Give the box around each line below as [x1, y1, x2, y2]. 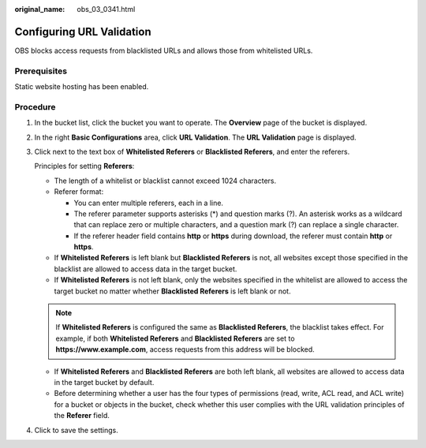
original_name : [14, 5, 65, 13]
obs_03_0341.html [77, 5, 136, 13]
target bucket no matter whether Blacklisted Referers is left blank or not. [54, 286, 291, 296]
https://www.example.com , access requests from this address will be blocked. [55, 345, 315, 354]
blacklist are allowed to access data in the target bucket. [54, 264, 237, 274]
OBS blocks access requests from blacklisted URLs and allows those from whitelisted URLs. [14, 46, 313, 55]
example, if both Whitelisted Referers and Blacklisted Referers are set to [55, 334, 295, 343]
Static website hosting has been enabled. [14, 82, 149, 91]
